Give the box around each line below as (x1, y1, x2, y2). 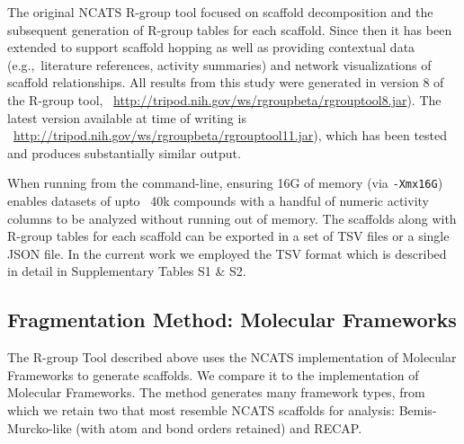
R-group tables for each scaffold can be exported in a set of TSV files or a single (7, 226, 450, 245)
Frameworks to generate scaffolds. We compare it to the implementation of (7, 365, 419, 384)
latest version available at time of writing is (7, 108, 246, 127)
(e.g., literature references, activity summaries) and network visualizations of (7, 55, 432, 74)
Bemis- (398, 400, 437, 419)
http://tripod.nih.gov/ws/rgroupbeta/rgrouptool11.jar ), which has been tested (13, 126, 448, 145)
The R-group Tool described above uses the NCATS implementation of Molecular (7, 348, 457, 367)
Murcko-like (7, 418, 72, 437)
